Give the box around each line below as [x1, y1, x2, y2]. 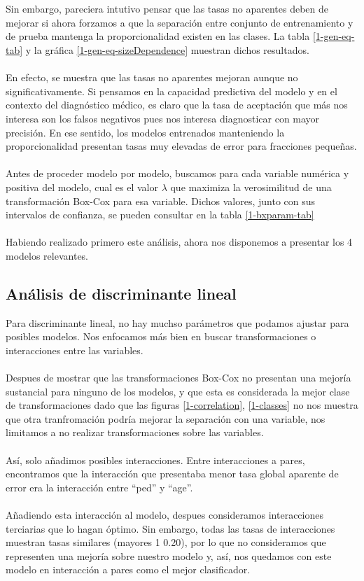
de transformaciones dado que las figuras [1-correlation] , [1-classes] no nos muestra [6, 398, 358, 412]
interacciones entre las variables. [6, 342, 143, 357]
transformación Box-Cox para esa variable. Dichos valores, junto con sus [6, 193, 316, 208]
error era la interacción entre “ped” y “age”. [6, 479, 193, 494]
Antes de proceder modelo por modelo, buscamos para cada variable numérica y [6, 166, 349, 181]
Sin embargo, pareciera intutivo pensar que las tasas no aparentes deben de [6, 1, 329, 16]
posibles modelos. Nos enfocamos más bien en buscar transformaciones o [6, 329, 316, 344]
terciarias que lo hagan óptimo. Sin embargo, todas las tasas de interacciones [6, 521, 335, 535]
